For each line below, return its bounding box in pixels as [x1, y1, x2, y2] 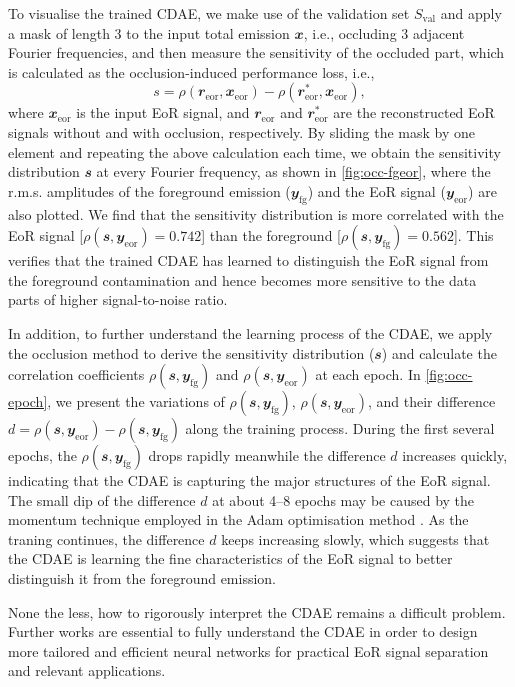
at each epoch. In [315, 364, 421, 385]
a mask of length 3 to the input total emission [8, 22, 290, 43]
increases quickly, [402, 445, 508, 466]
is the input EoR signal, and [76, 102, 250, 123]
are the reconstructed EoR [333, 102, 495, 123]
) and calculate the [381, 342, 497, 363]
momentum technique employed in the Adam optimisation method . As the [8, 509, 469, 530]
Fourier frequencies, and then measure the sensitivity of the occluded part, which [8, 42, 505, 63]
